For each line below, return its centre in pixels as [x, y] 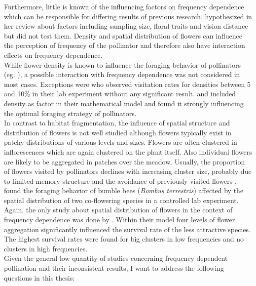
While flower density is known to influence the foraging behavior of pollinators [122, 64]
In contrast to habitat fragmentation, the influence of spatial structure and [117, 123]
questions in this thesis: [39, 277]
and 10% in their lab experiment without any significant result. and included [120, 94]
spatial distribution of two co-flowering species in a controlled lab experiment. [121, 200]
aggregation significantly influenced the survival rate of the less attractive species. [127, 229]
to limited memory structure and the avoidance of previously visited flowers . [120, 181]
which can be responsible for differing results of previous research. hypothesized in [128, 16]
